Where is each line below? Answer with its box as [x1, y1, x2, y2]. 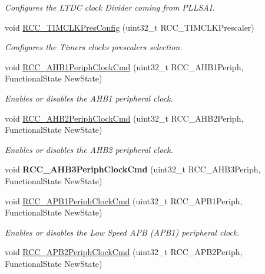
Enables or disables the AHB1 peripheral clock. [5, 92, 173, 104]
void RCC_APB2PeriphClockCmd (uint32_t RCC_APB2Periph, [5, 246, 243, 258]
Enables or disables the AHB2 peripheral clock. [5, 143, 173, 155]
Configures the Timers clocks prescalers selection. [5, 41, 183, 53]
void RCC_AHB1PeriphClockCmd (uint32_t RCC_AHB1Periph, [5, 60, 244, 73]
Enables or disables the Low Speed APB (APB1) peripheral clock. [5, 226, 240, 238]
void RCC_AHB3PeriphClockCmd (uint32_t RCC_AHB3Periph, [5, 163, 261, 175]
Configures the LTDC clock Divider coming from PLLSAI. [5, 1, 215, 13]
